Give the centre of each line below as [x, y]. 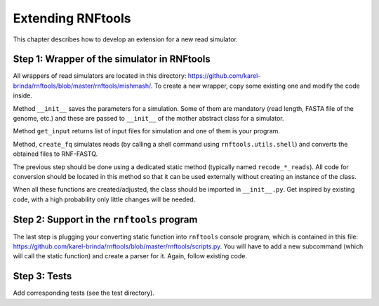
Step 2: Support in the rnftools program [105, 219]
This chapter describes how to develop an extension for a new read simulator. [126, 39]
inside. [23, 95]
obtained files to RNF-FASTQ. [55, 154]
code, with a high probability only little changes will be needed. [104, 199]
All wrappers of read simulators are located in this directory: [100, 76]
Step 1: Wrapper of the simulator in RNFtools [112, 59]
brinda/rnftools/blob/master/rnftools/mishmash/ [82, 86]
